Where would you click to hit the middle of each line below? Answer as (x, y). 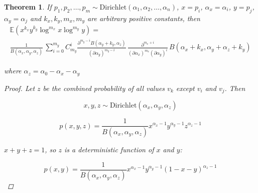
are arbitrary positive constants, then (144, 18)
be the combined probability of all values (104, 88)
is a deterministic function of (109, 149)
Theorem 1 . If (28, 7)
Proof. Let (20, 88)
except (185, 88)
